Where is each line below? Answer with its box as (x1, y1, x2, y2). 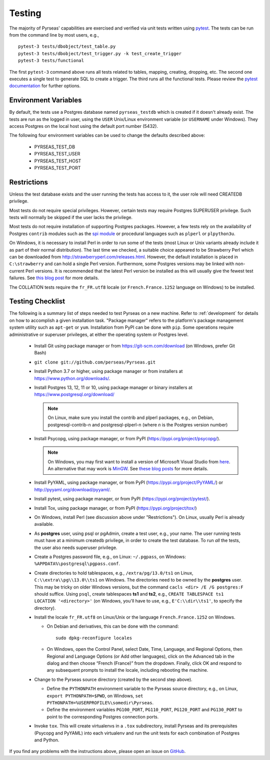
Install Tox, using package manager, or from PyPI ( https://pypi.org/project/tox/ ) (34, 505, 197, 511)
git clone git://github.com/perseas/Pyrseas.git (34, 359, 156, 365)
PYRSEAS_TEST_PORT (34, 164, 81, 170)
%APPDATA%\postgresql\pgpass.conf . (34, 560, 120, 566)
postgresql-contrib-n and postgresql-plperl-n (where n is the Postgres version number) (47, 422, 228, 428)
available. (34, 521, 54, 527)
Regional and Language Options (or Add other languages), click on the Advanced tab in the (46, 653, 235, 659)
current (9, 268, 24, 274)
